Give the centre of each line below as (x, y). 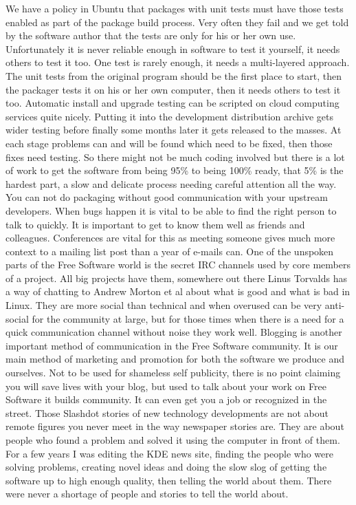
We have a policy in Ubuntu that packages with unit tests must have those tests (175, 8)
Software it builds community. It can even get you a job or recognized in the (166, 399)
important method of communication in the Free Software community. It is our (172, 345)
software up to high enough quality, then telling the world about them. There (169, 480)
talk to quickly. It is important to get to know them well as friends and (155, 224)
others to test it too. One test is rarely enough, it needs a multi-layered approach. (178, 62)
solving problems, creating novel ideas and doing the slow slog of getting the (166, 467)
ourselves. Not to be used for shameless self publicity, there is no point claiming (173, 373)
